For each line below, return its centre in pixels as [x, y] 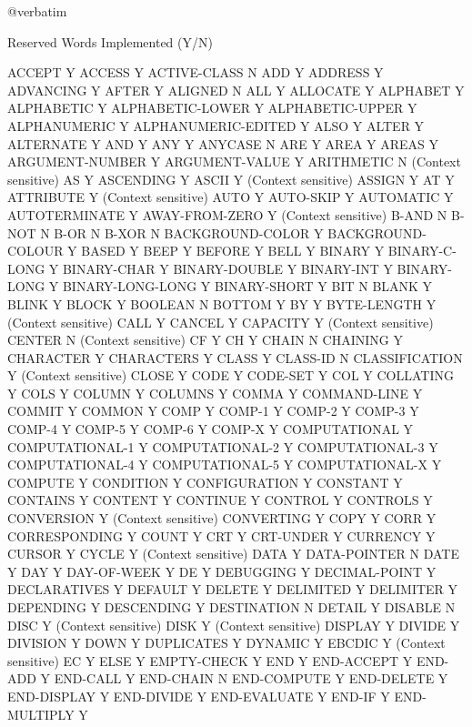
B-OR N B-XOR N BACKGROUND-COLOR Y [189, 232]
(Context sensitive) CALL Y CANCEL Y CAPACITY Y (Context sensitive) [221, 322]
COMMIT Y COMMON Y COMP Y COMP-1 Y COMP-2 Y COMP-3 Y [213, 411]
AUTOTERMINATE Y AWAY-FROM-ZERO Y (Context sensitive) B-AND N [227, 214]
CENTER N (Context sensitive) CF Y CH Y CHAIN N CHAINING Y [205, 340]
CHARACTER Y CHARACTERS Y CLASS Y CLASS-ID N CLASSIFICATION [235, 357]
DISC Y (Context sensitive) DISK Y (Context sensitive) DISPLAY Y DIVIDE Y [234, 625]
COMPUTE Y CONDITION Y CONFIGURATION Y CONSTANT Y [205, 482]
